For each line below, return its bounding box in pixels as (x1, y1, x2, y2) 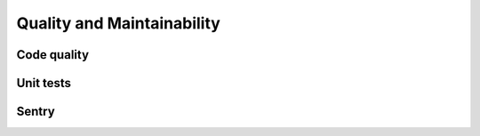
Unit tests (16, 76, 71, 91)
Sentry (16, 104, 55, 119)
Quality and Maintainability (16, 13, 221, 33)
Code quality (16, 47, 89, 62)
